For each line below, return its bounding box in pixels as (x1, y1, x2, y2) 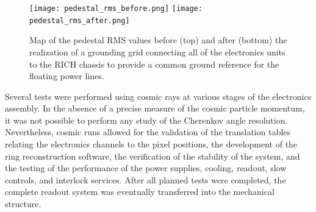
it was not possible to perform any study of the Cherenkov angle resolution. (5, 113, 288, 126)
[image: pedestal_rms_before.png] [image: (29, 4, 203, 13)
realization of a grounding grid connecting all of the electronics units (29, 45, 285, 58)
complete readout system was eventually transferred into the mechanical (5, 185, 275, 198)
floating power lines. (29, 69, 104, 82)
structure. (5, 197, 41, 210)
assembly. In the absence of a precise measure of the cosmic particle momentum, (5, 102, 305, 115)
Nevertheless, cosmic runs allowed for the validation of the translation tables (5, 125, 291, 138)
